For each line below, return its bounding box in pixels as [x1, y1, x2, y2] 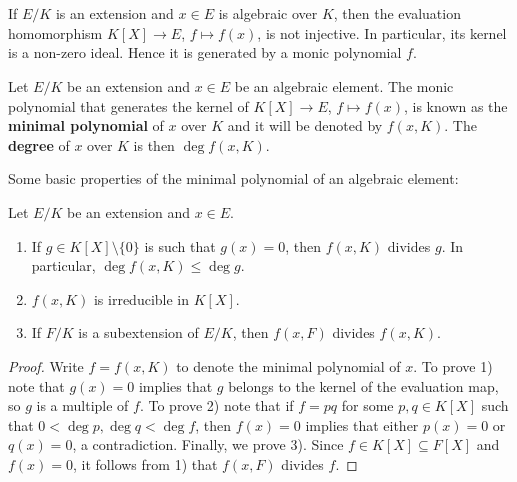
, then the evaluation [333, 3, 461, 24]
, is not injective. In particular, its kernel [257, 22, 507, 43]
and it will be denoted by [227, 115, 383, 136]
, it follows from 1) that [73, 453, 218, 474]
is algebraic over [218, 3, 318, 24]
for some [341, 395, 394, 416]
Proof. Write [8, 355, 84, 376]
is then [133, 134, 175, 155]
